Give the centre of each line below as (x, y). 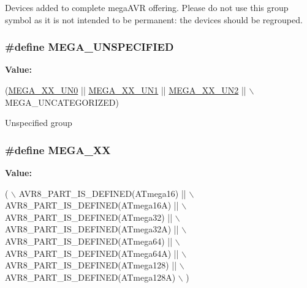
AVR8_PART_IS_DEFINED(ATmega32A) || (92, 229)
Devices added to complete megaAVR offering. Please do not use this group (147, 7)
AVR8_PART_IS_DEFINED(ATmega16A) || (92, 205)
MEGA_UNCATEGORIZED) (62, 102)
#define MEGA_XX (58, 150)
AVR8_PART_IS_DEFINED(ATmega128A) (90, 277)
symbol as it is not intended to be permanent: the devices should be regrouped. (154, 19)
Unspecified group (39, 123)
